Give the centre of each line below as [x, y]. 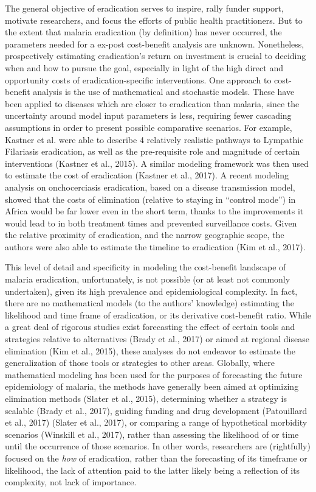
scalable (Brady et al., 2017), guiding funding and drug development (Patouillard [156, 410]
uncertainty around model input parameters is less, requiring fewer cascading [148, 115]
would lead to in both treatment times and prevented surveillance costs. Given [151, 223]
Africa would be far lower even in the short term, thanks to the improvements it [154, 211]
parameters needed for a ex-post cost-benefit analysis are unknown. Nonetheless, [155, 44]
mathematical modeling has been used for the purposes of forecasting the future [154, 374]
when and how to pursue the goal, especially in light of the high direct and [144, 67]
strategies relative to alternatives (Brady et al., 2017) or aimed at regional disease [157, 339]
